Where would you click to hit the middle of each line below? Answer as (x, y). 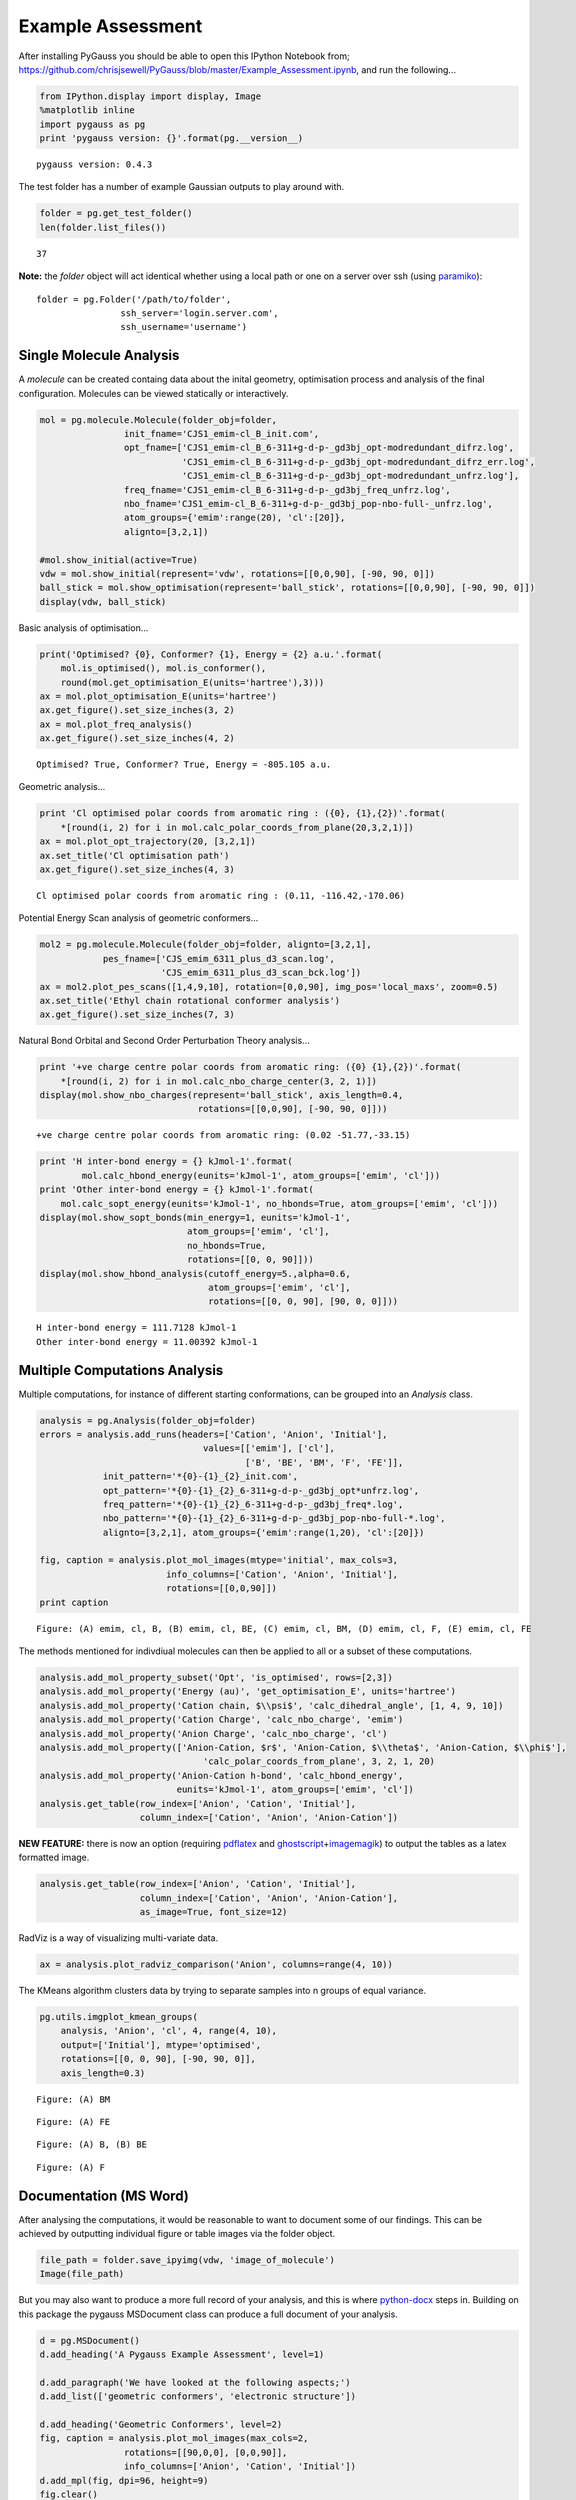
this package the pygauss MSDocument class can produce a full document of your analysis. (208, 2314)
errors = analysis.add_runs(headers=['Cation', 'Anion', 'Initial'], (213, 1434)
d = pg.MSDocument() (89, 2340)
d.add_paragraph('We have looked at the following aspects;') (195, 2382)
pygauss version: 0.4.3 (94, 164)
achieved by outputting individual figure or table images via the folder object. (177, 2234)
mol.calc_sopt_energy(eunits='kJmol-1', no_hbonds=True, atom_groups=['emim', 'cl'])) (279, 1203)
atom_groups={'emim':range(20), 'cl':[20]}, (234, 518)
